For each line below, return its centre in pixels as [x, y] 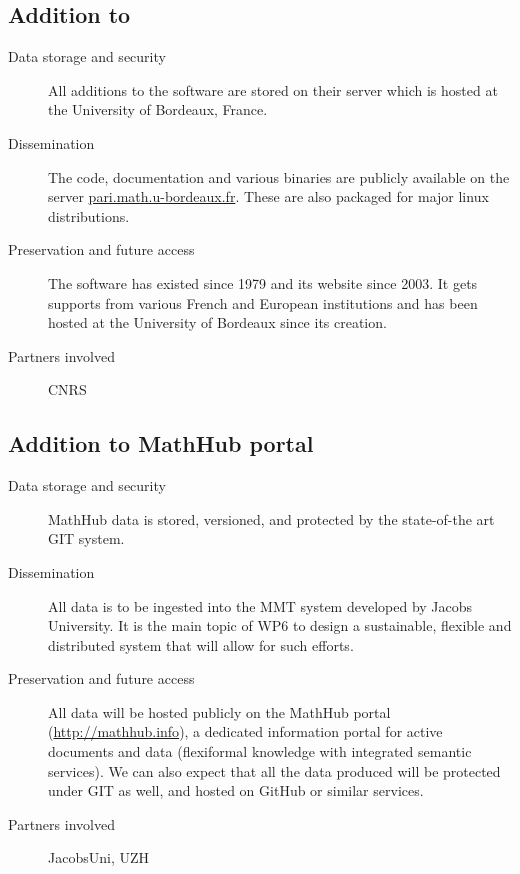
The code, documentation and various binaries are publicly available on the [279, 176]
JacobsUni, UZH [98, 857]
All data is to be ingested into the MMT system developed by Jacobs [260, 605]
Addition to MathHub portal [161, 443]
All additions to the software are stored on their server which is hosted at [273, 89]
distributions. [89, 215]
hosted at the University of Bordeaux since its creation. [217, 322]
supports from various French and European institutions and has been [263, 302]
